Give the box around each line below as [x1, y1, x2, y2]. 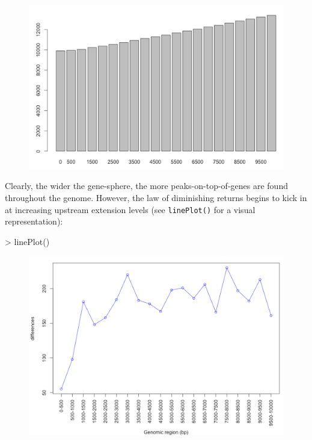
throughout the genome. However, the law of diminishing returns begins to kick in [5, 191, 307, 204]
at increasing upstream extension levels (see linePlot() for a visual [5, 203, 255, 215]
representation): [5, 215, 63, 228]
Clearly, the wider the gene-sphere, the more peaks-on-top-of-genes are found [5, 179, 288, 192]
